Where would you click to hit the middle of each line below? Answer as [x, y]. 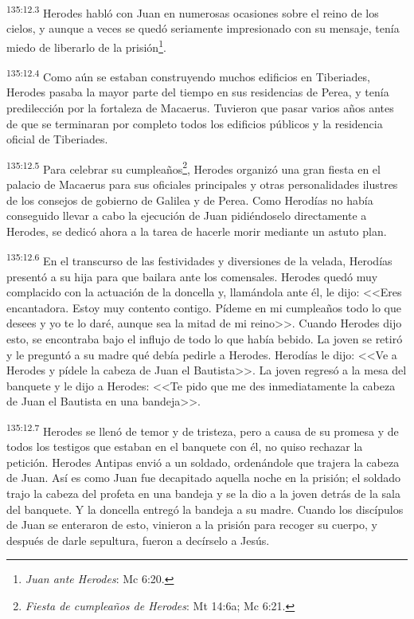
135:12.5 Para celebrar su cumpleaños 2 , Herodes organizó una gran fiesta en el [193, 167]
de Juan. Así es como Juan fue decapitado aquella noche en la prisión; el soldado [204, 478]
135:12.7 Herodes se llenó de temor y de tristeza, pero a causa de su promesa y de [203, 429]
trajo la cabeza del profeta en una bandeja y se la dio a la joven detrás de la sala [203, 493]
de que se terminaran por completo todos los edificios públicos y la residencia [195, 123]
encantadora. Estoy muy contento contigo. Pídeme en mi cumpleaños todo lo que [204, 307]
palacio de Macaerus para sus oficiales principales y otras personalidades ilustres [202, 184]
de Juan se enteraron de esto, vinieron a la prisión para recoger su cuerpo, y [192, 525]
